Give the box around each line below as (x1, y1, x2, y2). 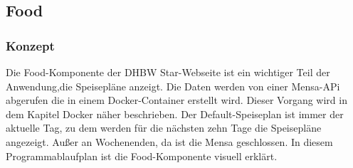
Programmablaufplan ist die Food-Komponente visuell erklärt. (6, 148, 278, 163)
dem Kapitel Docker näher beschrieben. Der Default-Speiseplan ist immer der (6, 106, 344, 121)
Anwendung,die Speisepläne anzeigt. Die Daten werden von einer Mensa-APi (6, 78, 340, 93)
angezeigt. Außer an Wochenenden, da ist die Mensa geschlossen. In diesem (6, 134, 333, 149)
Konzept (6, 36, 55, 54)
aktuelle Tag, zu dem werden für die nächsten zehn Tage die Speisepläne (6, 120, 322, 135)
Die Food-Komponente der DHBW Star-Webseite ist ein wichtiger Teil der (6, 65, 330, 79)
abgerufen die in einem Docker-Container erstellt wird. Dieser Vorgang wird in (6, 93, 347, 107)
